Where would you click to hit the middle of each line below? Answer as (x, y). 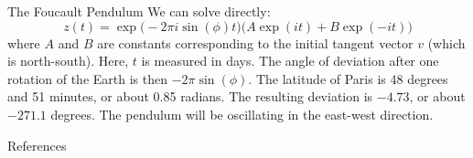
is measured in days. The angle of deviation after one (290, 61)
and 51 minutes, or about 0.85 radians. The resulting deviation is (190, 96)
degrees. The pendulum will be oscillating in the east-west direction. (242, 114)
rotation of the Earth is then (87, 78)
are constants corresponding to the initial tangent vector (255, 42)
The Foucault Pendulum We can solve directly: (139, 11)
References (37, 145)
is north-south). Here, (68, 61)
